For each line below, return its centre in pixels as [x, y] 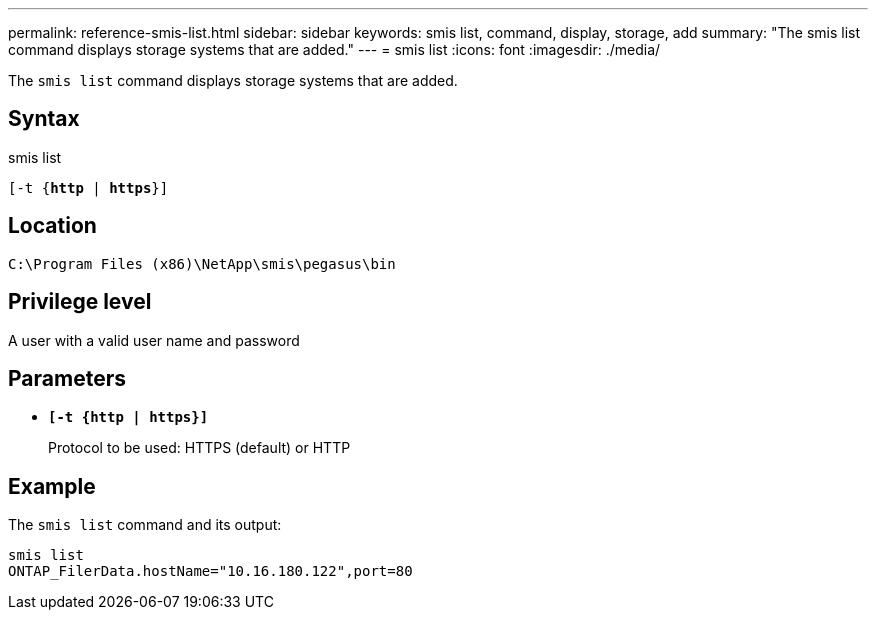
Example [52, 486]
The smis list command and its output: [145, 525]
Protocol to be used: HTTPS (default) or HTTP [199, 448]
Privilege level [80, 302]
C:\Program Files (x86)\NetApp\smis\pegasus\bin [202, 263]
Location [52, 226]
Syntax [44, 119]
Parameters [67, 378]
